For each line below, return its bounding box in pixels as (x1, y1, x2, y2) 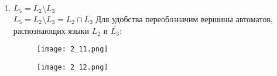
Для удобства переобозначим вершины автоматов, (95, 13, 273, 25)
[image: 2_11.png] (36, 45, 108, 54)
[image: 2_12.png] (36, 63, 108, 71)
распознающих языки (13, 24, 90, 36)
